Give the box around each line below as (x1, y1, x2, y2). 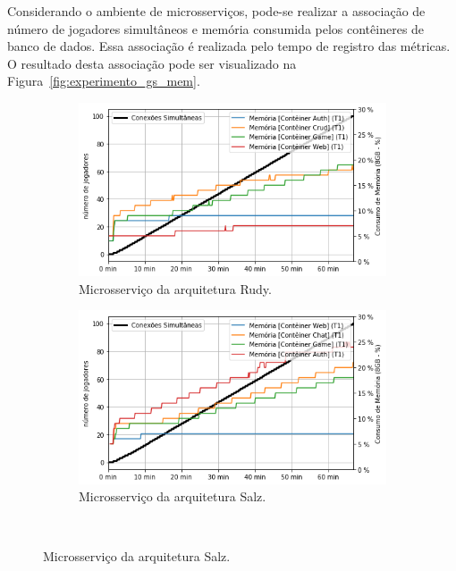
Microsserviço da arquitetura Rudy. (79, 279, 272, 298)
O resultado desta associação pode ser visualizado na (7, 54, 297, 72)
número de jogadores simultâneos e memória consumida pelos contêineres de (7, 19, 425, 38)
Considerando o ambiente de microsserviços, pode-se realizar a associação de (7, 2, 426, 20)
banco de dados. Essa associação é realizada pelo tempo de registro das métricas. (7, 37, 451, 55)
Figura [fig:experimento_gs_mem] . (7, 71, 200, 90)
